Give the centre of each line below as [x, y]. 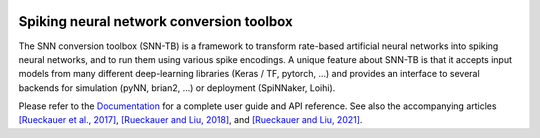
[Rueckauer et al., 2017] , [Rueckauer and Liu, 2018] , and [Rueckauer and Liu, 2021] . [190, 120]
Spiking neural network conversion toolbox [156, 21]
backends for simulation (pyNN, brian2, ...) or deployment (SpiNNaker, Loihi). [177, 87]
